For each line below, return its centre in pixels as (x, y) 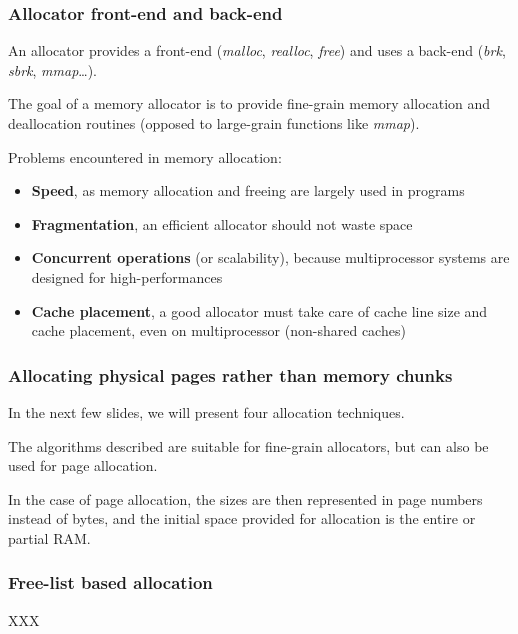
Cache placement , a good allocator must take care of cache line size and (259, 310)
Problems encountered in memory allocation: (145, 156)
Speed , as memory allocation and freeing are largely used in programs (248, 190)
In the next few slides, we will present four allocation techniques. (206, 411)
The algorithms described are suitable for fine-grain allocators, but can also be (248, 445)
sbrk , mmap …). (53, 69)
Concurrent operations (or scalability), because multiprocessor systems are (270, 257)
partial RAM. (49, 537)
